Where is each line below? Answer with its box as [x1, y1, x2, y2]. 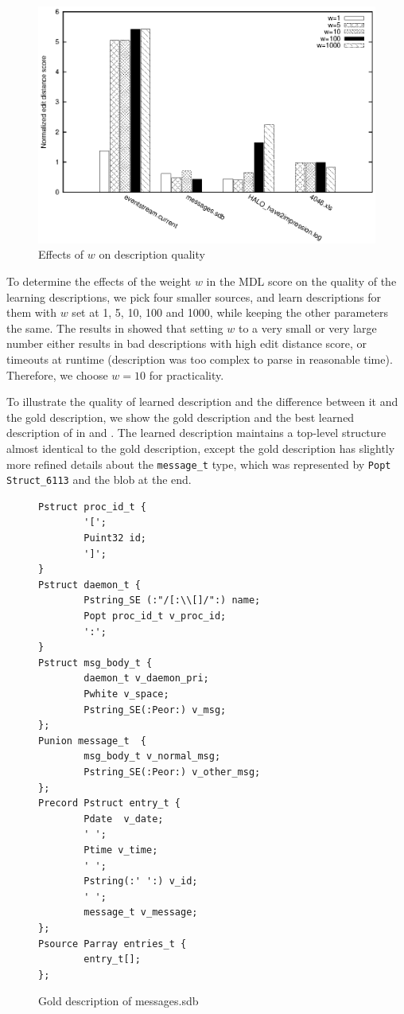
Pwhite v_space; [84, 688, 169, 700]
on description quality [99, 246, 205, 263]
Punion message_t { [38, 735, 147, 747]
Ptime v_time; [84, 844, 158, 856]
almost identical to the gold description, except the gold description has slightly [6, 439, 395, 456]
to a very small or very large [238, 319, 377, 336]
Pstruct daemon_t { [38, 579, 141, 591]
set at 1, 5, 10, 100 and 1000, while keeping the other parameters [72, 304, 389, 321]
